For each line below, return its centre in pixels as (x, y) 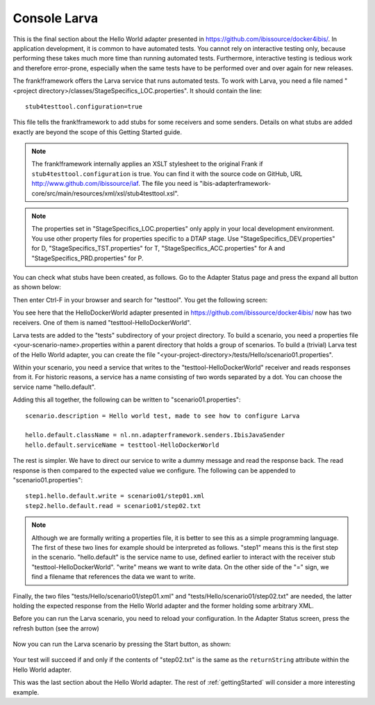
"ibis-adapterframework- (235, 184)
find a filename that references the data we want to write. (114, 577)
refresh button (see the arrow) (56, 628)
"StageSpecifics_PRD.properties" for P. (87, 258)
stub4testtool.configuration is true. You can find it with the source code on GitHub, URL (167, 173)
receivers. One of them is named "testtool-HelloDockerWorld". (102, 322)
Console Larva (56, 18)
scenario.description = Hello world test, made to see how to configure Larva (162, 415)
